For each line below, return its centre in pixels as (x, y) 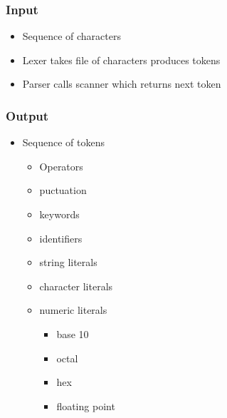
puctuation (63, 190)
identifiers (61, 238)
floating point (86, 406)
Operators (61, 166)
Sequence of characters (72, 36)
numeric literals (73, 310)
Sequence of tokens (63, 142)
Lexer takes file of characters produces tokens (121, 60)
